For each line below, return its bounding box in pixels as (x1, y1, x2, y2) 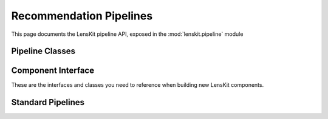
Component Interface (11, 66, 94, 76)
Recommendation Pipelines (11, 9, 153, 22)
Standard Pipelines (11, 97, 85, 107)
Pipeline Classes (11, 46, 76, 56)
